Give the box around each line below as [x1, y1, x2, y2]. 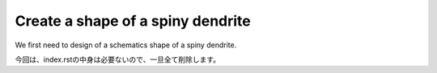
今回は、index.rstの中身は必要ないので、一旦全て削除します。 [15, 55, 221, 64]
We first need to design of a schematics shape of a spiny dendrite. [15, 40, 237, 50]
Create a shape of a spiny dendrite [15, 12, 251, 30]
